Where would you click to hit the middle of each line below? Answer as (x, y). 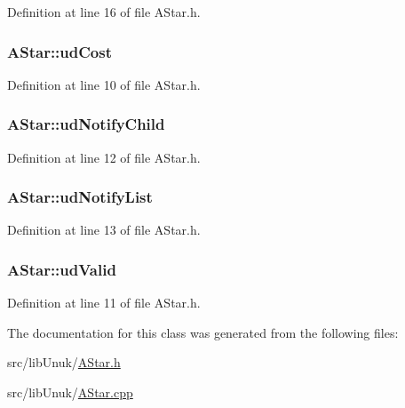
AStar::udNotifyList (80, 197)
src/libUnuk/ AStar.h (64, 362)
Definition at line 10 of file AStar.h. (104, 84)
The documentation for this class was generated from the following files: (203, 332)
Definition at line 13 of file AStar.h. (104, 230)
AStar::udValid (62, 269)
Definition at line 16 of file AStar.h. (104, 12)
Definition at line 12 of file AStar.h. (104, 157)
